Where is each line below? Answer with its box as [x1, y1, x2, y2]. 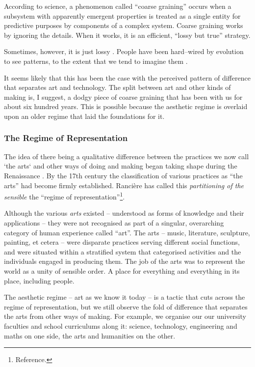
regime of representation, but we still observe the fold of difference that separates [4, 301, 248, 311]
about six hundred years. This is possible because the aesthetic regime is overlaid [4, 101, 248, 112]
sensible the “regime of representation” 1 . [4, 190, 125, 201]
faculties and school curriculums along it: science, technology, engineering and [4, 320, 237, 331]
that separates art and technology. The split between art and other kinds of [4, 82, 231, 92]
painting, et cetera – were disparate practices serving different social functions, [4, 237, 240, 247]
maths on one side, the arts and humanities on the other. [4, 330, 176, 340]
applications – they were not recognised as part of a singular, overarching [4, 217, 224, 227]
